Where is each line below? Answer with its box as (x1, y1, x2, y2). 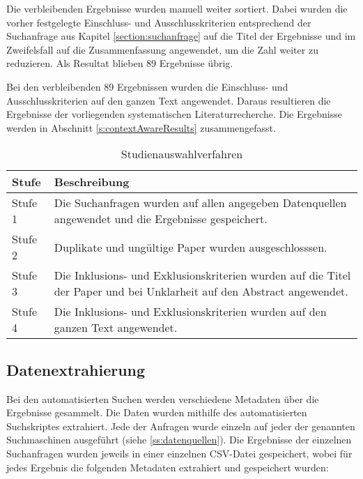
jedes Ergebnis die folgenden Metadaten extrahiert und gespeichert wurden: (6, 459, 329, 474)
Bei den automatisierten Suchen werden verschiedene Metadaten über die (6, 391, 319, 406)
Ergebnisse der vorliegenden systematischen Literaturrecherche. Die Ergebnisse (6, 107, 342, 121)
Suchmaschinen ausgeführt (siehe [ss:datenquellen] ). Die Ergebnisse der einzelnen (6, 432, 352, 447)
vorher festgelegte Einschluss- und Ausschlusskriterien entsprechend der (6, 15, 311, 29)
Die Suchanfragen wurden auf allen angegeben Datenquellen (54, 195, 347, 211)
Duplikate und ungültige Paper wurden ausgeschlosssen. (54, 238, 327, 255)
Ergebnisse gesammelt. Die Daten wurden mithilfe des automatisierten (6, 405, 307, 420)
